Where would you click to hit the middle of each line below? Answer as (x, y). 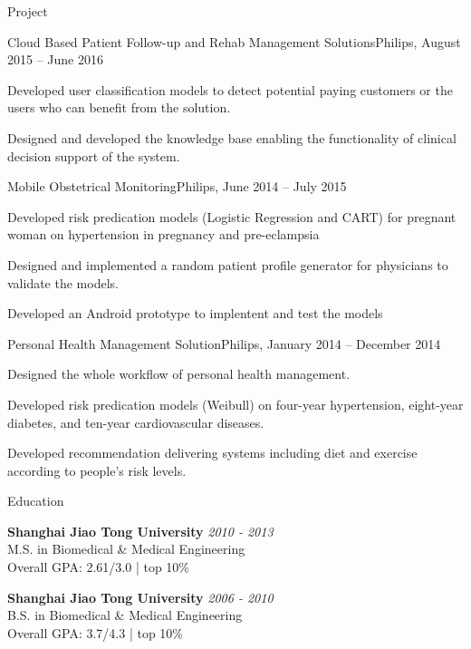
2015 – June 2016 (55, 59)
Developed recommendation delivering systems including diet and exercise (212, 453)
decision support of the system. (94, 155)
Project (28, 11)
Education (36, 501)
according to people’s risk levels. (97, 470)
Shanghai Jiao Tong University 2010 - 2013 (140, 531)
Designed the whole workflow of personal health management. (179, 374)
